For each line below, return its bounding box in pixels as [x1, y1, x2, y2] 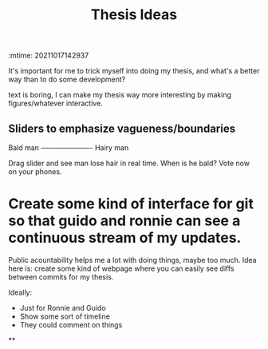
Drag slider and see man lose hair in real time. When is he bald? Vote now [8, 158, 250, 168]
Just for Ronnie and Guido [19, 303, 106, 312]
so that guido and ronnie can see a [8, 212, 241, 230]
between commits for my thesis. [8, 272, 114, 281]
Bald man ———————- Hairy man [8, 143, 129, 153]
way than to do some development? [8, 74, 126, 85]
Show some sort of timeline [19, 311, 110, 321]
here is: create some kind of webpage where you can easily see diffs [8, 264, 235, 273]
